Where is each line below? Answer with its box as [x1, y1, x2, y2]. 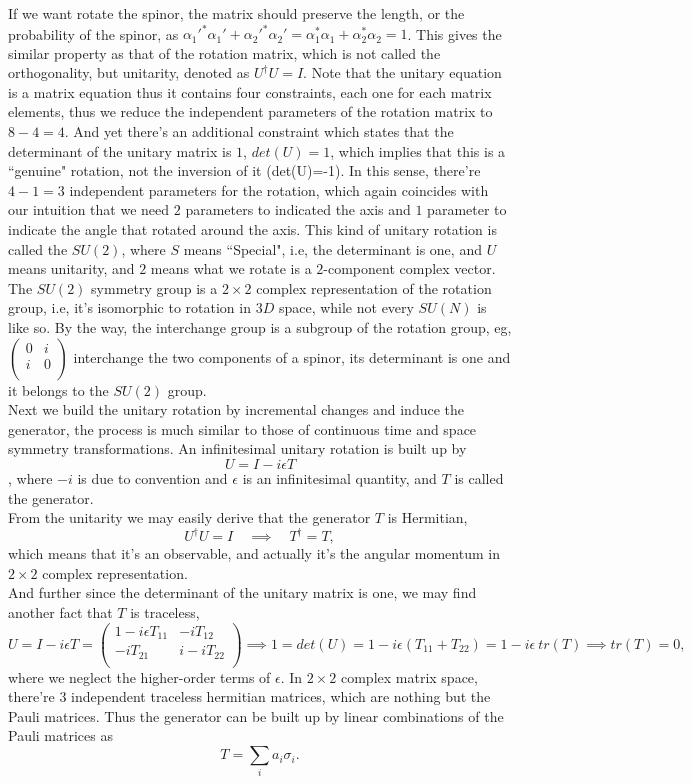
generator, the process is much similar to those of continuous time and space [8, 418, 477, 439]
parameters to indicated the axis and [185, 199, 411, 220]
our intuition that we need [8, 199, 170, 220]
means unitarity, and [8, 258, 135, 279]
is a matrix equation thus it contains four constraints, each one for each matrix [8, 81, 492, 102]
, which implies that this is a [330, 140, 506, 161]
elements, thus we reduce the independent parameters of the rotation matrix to [8, 101, 493, 122]
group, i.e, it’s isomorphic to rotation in [8, 297, 251, 318]
